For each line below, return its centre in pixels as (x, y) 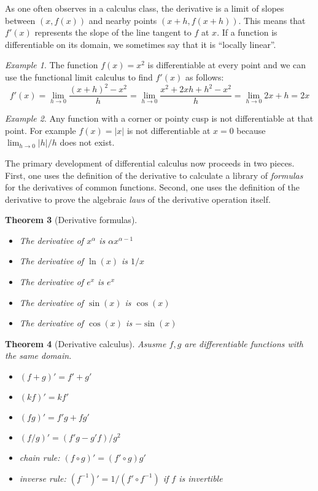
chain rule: (40, 458)
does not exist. (87, 142)
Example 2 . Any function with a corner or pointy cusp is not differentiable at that (159, 118)
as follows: (204, 77)
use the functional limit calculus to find (79, 77)
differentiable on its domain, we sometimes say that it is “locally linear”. (141, 44)
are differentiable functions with (244, 343)
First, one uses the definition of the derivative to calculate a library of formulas (154, 175)
